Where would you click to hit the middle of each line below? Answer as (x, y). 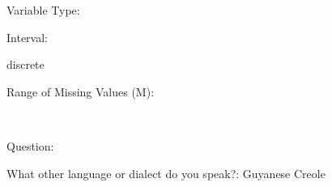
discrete (26, 64)
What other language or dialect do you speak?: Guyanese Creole (166, 173)
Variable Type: (43, 10)
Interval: (27, 37)
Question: (30, 145)
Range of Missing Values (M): (81, 91)
